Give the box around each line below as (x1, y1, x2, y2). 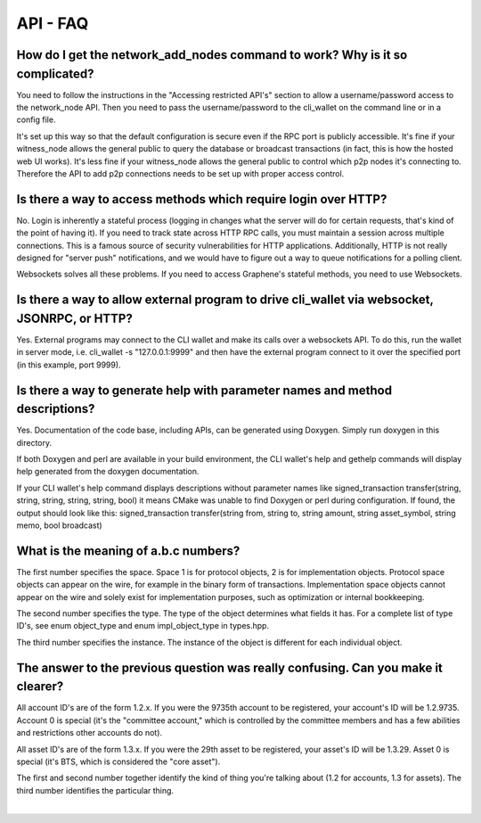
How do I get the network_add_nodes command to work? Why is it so (16, 47, 408, 62)
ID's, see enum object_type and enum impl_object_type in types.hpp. (16, 621, 270, 631)
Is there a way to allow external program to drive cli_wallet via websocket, (16, 292, 434, 308)
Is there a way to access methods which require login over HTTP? (16, 192, 387, 207)
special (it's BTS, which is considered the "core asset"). (16, 756, 221, 767)
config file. (16, 114, 56, 125)
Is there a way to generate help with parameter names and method (16, 383, 392, 398)
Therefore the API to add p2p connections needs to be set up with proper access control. (16, 169, 345, 178)
